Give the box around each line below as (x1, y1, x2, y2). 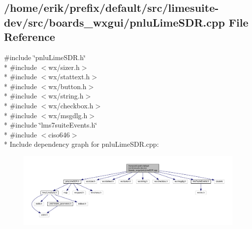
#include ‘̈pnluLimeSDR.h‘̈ (4, 52, 86, 62)
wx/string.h (48, 91, 84, 101)
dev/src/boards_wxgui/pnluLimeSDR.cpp (4, 14, 225, 30)
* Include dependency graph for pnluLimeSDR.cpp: (4, 139, 159, 149)
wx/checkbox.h (48, 100, 94, 110)
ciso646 (48, 129, 70, 139)
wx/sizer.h (48, 62, 80, 72)
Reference (4, 29, 55, 44)
